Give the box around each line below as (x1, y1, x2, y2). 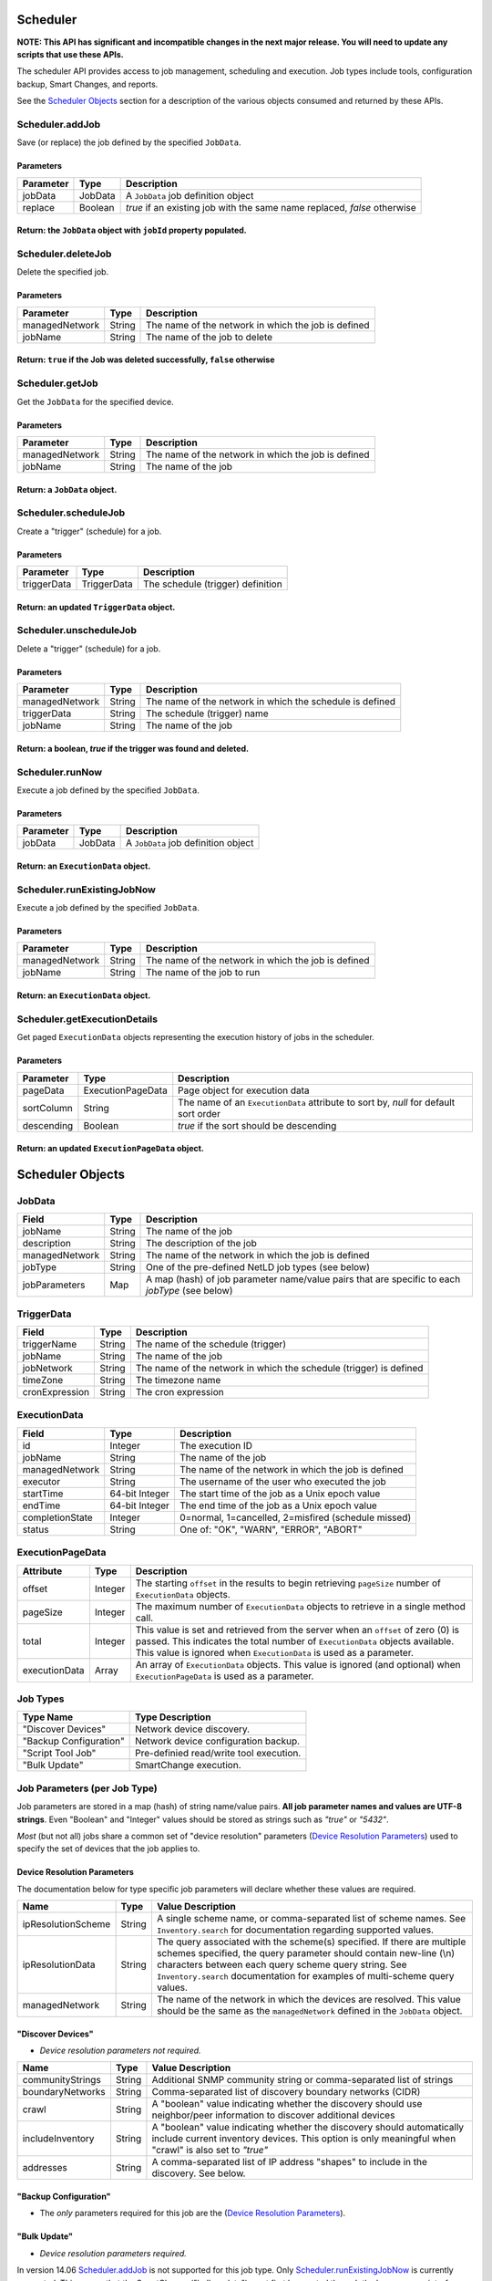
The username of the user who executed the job (179, 1474, 386, 1487)
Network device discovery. (135, 1723, 251, 1735)
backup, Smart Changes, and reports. (16, 78, 159, 89)
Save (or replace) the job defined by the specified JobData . (16, 137, 241, 148)
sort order (178, 1107, 220, 1120)
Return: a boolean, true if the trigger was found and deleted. (16, 743, 250, 754)
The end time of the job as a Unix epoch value (179, 1499, 377, 1512)
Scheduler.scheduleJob (16, 506, 126, 519)
